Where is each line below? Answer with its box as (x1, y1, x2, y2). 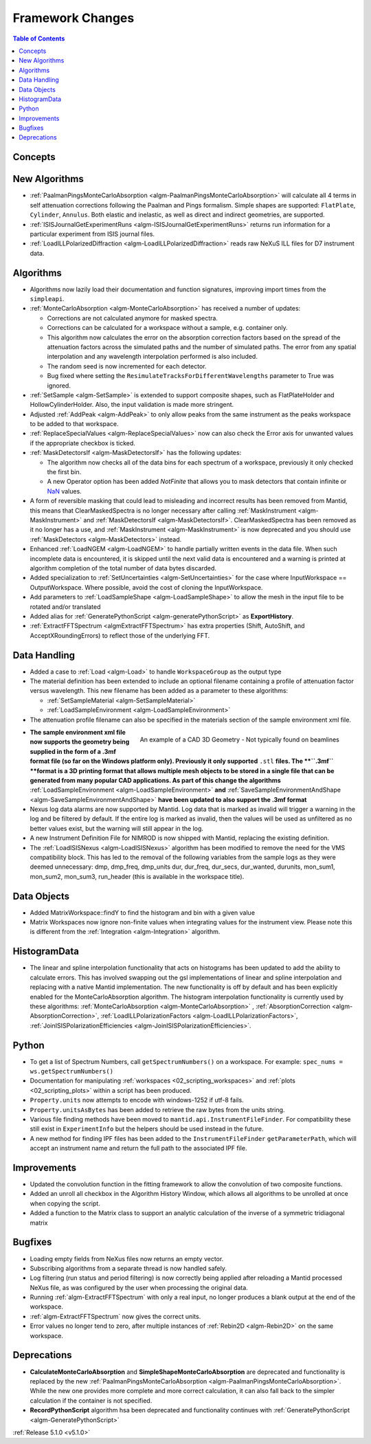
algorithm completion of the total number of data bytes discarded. (30, 564, 216, 572)
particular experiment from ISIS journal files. (30, 230, 155, 238)
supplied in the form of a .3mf (30, 747, 117, 755)
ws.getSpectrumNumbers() (30, 1067, 113, 1076)
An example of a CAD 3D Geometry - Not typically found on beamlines (139, 735, 339, 744)
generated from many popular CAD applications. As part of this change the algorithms (30, 776, 281, 784)
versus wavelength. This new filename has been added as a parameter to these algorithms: (30, 687, 289, 695)
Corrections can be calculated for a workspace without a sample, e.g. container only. (47, 324, 288, 332)
